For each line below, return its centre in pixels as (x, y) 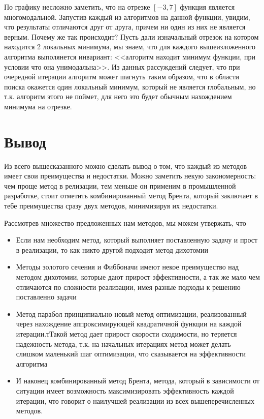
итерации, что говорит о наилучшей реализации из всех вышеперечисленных (135, 400)
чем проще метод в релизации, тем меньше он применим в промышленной (120, 185)
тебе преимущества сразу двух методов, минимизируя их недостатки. (111, 206)
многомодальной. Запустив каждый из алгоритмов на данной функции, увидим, (127, 17)
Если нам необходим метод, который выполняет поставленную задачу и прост (137, 240)
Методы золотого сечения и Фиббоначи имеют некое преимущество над (127, 267)
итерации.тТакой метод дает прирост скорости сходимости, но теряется (126, 333)
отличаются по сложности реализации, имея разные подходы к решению (128, 287)
